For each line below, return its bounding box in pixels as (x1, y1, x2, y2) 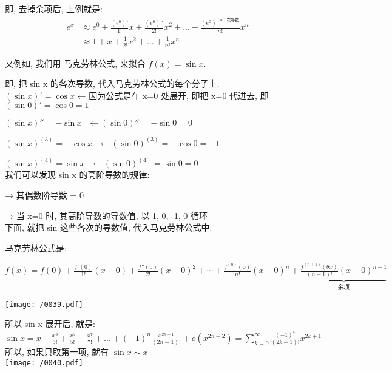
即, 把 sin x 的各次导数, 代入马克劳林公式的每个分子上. (5, 77, 220, 90)
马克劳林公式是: (5, 241, 67, 254)
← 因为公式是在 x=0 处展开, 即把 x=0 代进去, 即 (77, 89, 269, 101)
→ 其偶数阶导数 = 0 (5, 188, 84, 201)
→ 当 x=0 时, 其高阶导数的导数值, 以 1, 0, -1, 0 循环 (5, 209, 208, 222)
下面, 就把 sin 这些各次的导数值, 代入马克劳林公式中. (5, 221, 212, 234)
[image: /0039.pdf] (5, 300, 83, 309)
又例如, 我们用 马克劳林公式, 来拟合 (5, 56, 146, 69)
